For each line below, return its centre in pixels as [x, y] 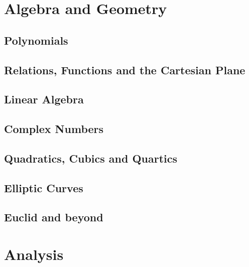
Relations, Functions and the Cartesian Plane [125, 70]
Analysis [34, 254]
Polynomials [36, 40]
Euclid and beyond [54, 217]
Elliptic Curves [44, 187]
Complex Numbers [54, 129]
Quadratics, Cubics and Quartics [91, 158]
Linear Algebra [44, 99]
